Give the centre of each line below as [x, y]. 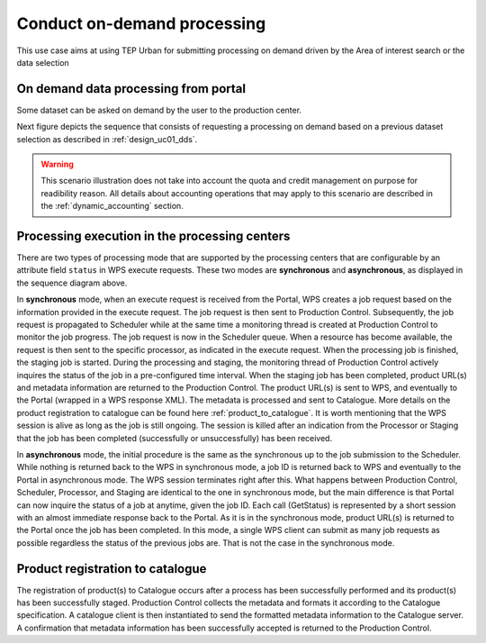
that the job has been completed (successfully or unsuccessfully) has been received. [175, 438]
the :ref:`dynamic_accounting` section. [112, 206]
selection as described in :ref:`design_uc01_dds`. [107, 139]
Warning [57, 164]
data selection [43, 62]
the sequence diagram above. [72, 283]
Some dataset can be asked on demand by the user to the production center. [159, 110]
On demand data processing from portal [131, 89]
